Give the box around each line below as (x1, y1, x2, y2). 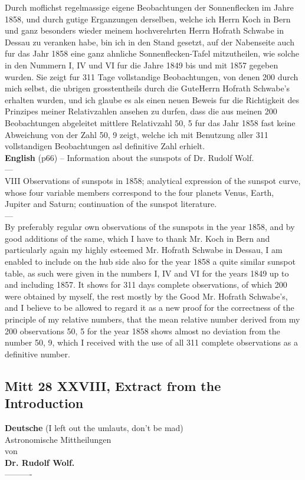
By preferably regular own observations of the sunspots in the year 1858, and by (5, 221, 295, 233)
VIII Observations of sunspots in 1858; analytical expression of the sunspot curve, (5, 174, 301, 186)
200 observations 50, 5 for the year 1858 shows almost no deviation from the (5, 324, 280, 337)
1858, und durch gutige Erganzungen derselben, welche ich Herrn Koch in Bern (5, 12, 291, 25)
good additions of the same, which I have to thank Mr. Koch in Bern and (5, 232, 270, 244)
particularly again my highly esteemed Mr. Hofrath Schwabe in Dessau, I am (5, 244, 283, 256)
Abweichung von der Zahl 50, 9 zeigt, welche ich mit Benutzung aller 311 (5, 128, 268, 140)
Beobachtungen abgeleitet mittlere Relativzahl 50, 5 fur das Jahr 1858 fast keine (5, 116, 296, 129)
